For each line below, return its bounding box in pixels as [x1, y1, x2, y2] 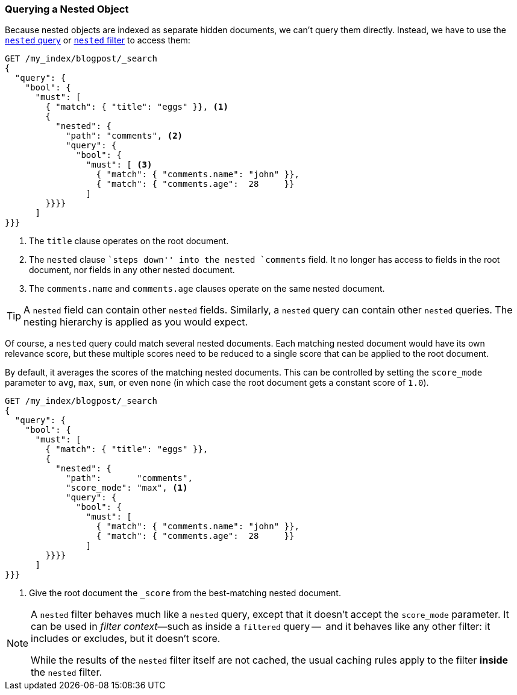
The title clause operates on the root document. [29, 236, 229, 247]
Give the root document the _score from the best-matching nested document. [29, 588, 341, 599]
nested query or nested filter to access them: [5, 35, 190, 46]
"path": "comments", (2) [66, 131, 183, 141]
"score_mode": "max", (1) [66, 483, 188, 493]
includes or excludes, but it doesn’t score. [31, 632, 221, 645]
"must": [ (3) [86, 160, 152, 170]
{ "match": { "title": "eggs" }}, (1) [45, 102, 228, 112]
